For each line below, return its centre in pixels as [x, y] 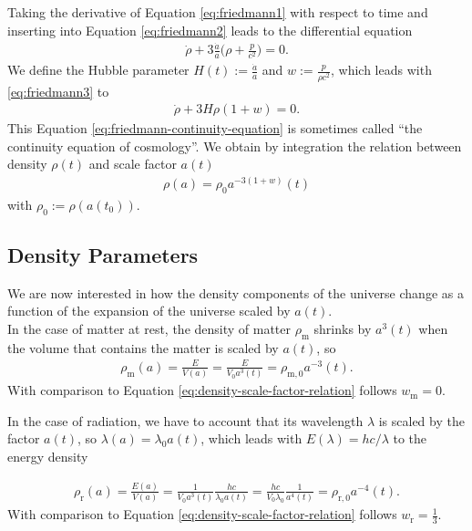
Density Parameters [103, 255]
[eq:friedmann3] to [58, 91]
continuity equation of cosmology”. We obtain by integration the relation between [235, 146]
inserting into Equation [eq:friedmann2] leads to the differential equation [210, 30]
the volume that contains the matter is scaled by [143, 347]
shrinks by [343, 329]
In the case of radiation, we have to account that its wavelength [185, 420]
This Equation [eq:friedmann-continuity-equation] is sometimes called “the [215, 128]
